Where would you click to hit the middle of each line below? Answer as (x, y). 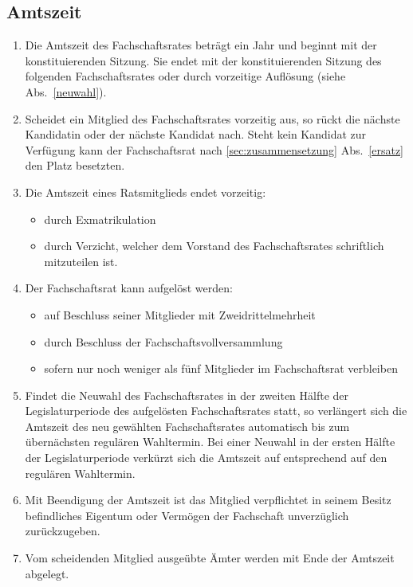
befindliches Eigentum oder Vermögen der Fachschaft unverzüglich (187, 515)
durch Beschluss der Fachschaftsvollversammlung (163, 341)
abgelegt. (47, 573)
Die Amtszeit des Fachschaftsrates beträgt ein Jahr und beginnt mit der (201, 45)
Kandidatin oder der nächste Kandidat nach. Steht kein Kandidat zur (196, 134)
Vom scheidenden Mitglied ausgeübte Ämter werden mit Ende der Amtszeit (210, 558)
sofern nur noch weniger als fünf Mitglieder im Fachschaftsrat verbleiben (221, 368)
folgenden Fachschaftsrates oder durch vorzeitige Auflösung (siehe (185, 76)
